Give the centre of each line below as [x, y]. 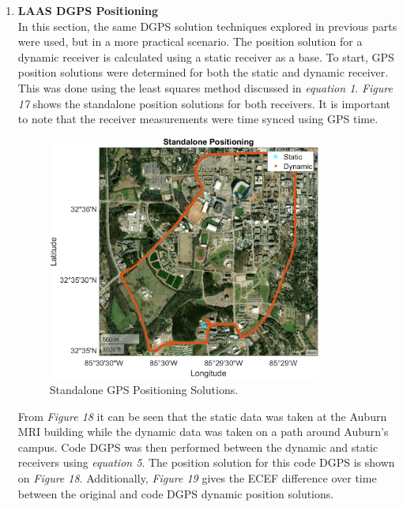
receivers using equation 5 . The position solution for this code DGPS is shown [206, 462]
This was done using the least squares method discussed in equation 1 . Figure [205, 87]
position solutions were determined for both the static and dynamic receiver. [203, 72]
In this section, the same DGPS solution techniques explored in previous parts [207, 26]
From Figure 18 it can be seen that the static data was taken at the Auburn [202, 416]
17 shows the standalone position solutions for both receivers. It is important [204, 103]
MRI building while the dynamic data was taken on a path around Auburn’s [203, 432]
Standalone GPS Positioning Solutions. [144, 389]
